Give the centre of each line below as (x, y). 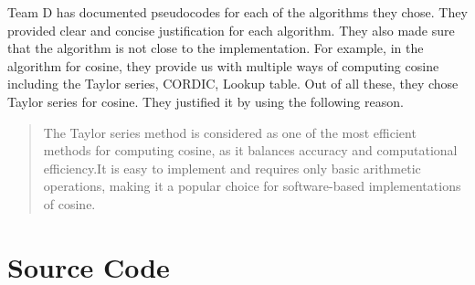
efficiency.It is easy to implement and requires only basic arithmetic (232, 168)
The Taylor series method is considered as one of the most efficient (230, 132)
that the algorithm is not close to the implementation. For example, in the (216, 48)
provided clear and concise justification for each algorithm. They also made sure (231, 30)
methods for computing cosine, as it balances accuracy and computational (250, 150)
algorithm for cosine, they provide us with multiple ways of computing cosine (223, 65)
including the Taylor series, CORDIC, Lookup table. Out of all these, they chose (233, 84)
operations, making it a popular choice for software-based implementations (252, 186)
